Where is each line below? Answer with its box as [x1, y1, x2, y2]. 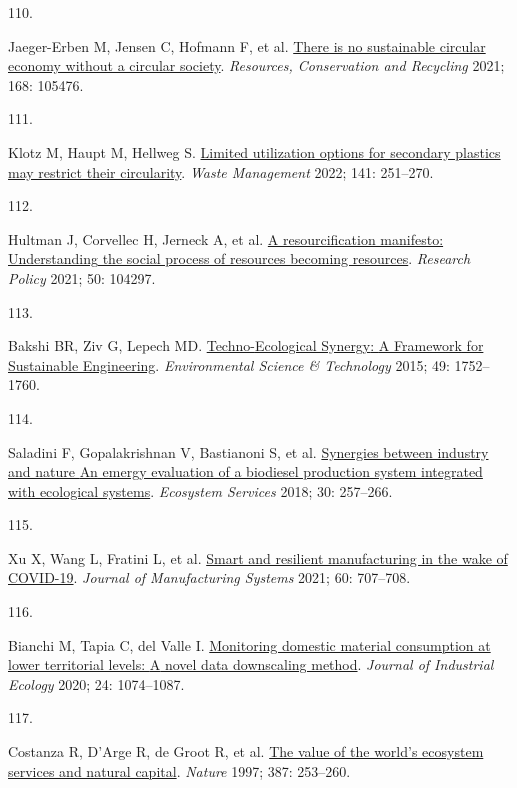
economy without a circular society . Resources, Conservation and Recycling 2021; [8, 55, 505, 76]
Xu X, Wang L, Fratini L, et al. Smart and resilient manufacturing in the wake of [8, 547, 508, 568]
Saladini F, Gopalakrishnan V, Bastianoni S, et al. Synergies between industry [8, 441, 489, 462]
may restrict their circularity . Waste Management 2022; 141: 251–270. [8, 161, 434, 182]
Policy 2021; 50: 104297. [8, 267, 156, 288]
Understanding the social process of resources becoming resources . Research [8, 248, 471, 269]
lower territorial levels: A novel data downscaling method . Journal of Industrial [8, 654, 494, 675]
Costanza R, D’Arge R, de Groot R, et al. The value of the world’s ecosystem [8, 741, 484, 762]
